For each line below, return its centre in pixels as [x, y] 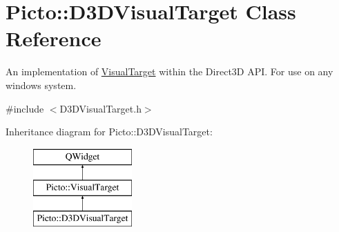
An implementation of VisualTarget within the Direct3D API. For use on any [169, 71]
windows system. [41, 85]
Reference [54, 38]
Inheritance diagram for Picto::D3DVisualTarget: [109, 132]
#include [25, 108]
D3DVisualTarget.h [100, 108]
